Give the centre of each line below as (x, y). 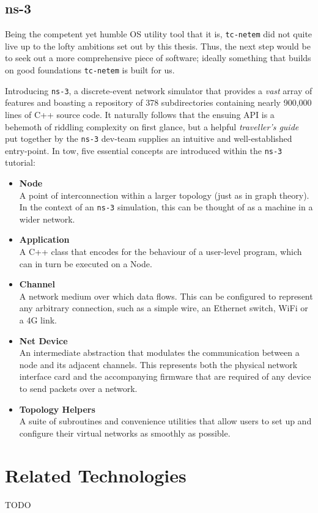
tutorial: (20, 162)
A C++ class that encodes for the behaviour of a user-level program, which (161, 252)
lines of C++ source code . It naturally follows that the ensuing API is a (140, 114)
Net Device (43, 340)
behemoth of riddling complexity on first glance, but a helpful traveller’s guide (152, 126)
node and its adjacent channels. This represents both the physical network (158, 364)
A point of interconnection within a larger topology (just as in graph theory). (164, 195)
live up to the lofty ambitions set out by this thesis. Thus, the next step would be (158, 46)
